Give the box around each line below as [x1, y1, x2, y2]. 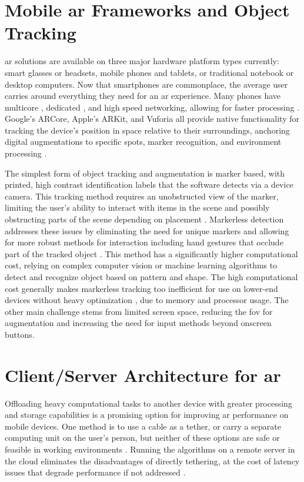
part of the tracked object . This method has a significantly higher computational [5, 247, 298, 260]
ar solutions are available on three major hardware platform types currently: [5, 55, 279, 67]
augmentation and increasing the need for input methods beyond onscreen [5, 317, 272, 329]
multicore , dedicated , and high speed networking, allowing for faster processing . [5, 101, 300, 113]
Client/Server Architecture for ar [5, 363, 281, 387]
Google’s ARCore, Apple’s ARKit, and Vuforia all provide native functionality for [5, 112, 299, 125]
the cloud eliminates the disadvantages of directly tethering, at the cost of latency [5, 454, 300, 467]
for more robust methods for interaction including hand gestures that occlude [5, 236, 283, 248]
